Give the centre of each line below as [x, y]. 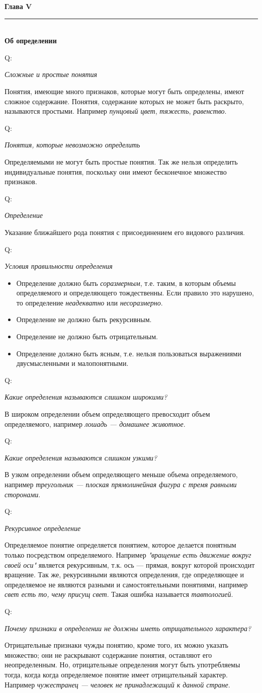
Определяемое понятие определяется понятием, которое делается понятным [120, 545]
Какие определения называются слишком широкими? [86, 397]
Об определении [31, 41]
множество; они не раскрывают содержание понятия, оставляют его [108, 654]
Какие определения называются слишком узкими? [81, 457]
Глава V [18, 6]
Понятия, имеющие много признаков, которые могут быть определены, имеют [124, 91]
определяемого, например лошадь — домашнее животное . [95, 423]
